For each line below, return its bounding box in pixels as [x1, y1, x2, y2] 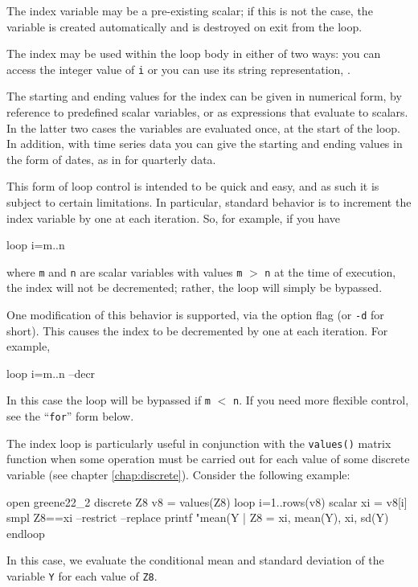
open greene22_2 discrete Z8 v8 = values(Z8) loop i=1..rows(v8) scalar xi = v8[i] [6, 493, 408, 510]
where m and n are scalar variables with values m [6, 263, 243, 280]
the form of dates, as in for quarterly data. [6, 150, 216, 167]
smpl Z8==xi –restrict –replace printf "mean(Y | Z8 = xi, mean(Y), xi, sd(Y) [6, 509, 389, 526]
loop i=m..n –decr [6, 364, 96, 381]
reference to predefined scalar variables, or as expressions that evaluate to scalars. [6, 104, 408, 121]
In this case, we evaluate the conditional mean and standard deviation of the [6, 552, 384, 569]
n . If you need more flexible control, [233, 392, 409, 408]
